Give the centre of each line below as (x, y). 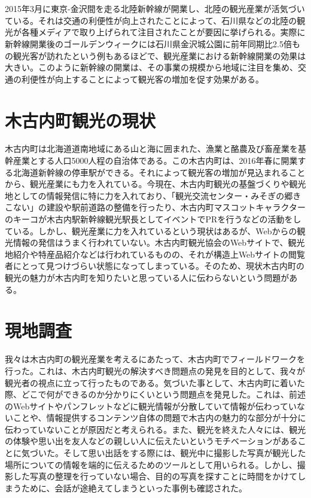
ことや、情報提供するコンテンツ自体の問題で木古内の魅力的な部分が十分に (159, 418)
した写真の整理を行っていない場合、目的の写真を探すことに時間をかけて (155, 476)
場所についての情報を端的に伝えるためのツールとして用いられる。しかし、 (151, 464)
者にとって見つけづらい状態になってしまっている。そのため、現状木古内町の (155, 266)
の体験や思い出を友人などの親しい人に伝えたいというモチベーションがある (151, 441)
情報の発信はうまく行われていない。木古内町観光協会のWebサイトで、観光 (159, 242)
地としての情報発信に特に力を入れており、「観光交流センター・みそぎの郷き (153, 195)
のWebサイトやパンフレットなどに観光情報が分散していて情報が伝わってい (151, 406)
